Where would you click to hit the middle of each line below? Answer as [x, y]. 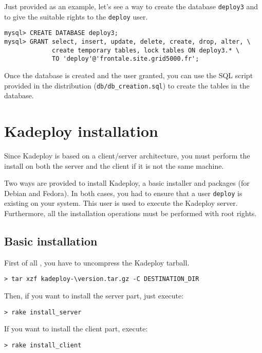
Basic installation [51, 241]
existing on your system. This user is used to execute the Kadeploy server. [121, 203]
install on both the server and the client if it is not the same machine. [114, 165]
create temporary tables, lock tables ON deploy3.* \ [146, 50]
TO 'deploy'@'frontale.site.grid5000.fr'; [126, 59]
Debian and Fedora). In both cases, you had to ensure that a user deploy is [123, 193]
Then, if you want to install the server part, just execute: [94, 295]
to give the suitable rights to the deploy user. [76, 16]
